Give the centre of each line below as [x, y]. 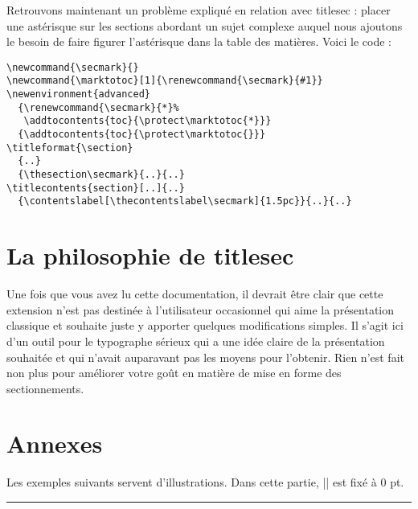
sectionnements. [45, 388]
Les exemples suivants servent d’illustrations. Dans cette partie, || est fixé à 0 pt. [205, 482]
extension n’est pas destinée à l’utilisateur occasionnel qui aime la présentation [201, 309]
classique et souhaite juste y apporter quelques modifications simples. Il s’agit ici [205, 325]
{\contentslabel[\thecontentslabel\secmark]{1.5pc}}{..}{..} [185, 201]
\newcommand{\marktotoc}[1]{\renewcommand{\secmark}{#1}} [165, 81]
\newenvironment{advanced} [78, 94]
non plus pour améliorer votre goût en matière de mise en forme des [174, 373]
